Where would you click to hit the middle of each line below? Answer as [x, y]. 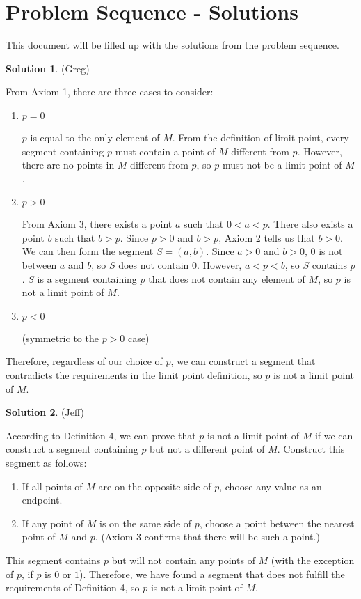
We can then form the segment [88, 251]
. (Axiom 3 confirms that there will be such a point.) [207, 537]
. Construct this [311, 449]
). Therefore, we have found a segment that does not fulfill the [212, 574]
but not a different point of [207, 449]
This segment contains [53, 560]
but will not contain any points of [183, 560]
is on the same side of [146, 523]
